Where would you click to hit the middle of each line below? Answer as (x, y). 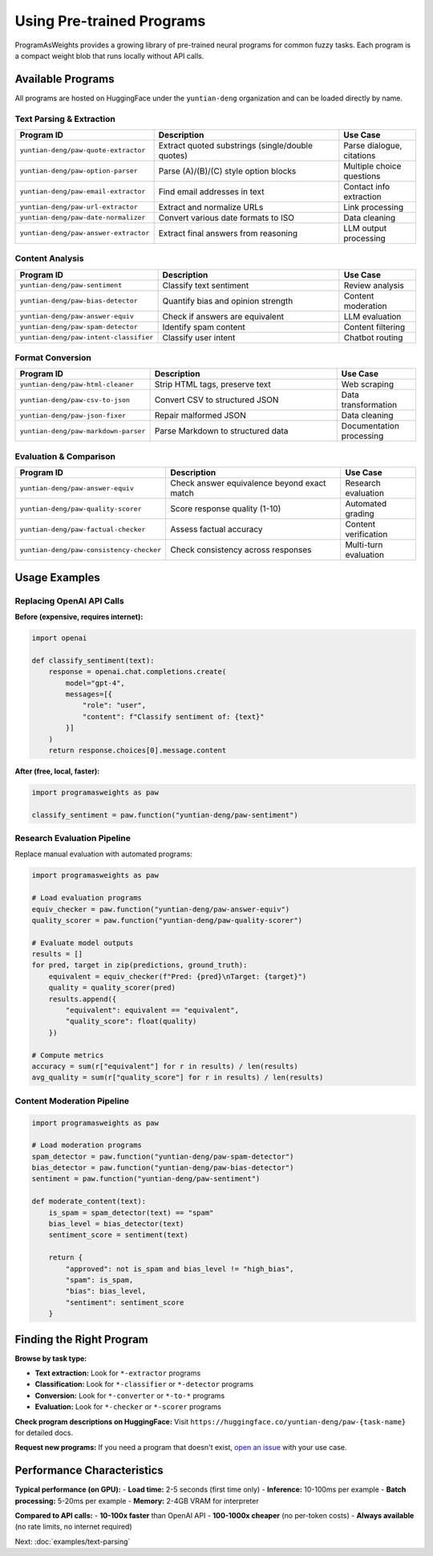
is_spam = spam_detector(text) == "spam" (131, 1213)
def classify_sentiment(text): (93, 660)
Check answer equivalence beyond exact (248, 483)
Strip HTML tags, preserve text (213, 384)
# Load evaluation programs (87, 898)
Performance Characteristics (89, 1471)
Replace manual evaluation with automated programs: (103, 854)
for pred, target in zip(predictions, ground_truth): (140, 965)
